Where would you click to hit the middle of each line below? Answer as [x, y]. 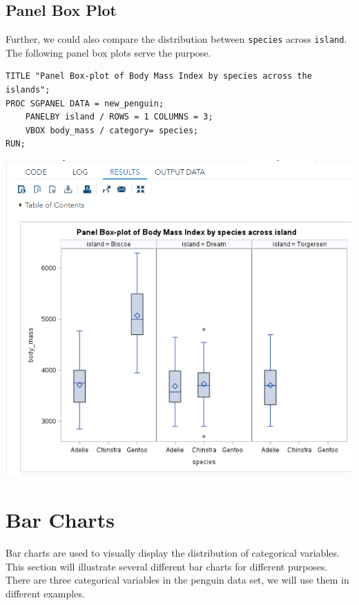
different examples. [45, 593]
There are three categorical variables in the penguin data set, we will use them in [177, 580]
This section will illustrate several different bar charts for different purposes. [167, 566]
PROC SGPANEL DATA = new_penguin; [85, 103]
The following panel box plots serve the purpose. [108, 52]
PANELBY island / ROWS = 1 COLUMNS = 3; [119, 117]
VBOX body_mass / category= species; [112, 130]
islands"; [28, 90]
